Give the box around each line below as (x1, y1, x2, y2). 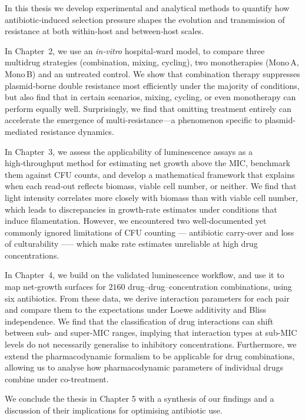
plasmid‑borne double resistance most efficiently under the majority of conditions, (5, 79, 300, 91)
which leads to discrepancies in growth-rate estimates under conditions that (5, 203, 277, 215)
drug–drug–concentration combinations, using (128, 280, 292, 293)
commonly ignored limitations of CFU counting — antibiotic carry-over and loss (5, 226, 294, 238)
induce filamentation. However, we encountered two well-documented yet (5, 214, 267, 227)
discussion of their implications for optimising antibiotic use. (5, 404, 223, 416)
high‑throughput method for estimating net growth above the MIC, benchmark (5, 157, 290, 169)
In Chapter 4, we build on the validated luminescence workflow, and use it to (5, 269, 284, 281)
